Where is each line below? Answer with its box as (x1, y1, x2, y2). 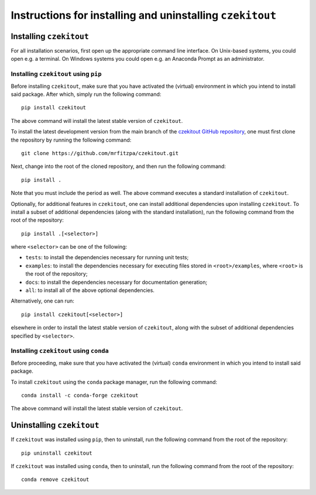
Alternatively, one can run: (11, 297, 74, 304)
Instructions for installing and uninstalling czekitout (11, 9, 277, 22)
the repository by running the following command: (11, 136, 132, 143)
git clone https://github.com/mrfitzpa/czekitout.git (21, 150, 178, 156)
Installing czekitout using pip (11, 70, 102, 78)
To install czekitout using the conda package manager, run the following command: (11, 378, 218, 386)
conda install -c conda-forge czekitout (21, 392, 139, 398)
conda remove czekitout (21, 476, 90, 483)
